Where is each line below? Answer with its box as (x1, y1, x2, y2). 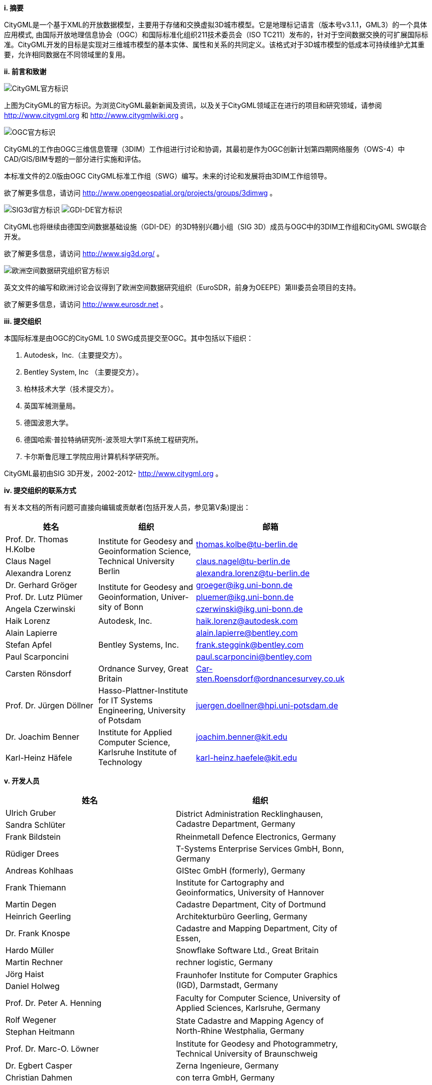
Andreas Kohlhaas (5, 866, 74, 876)
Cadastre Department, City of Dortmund (176, 899, 326, 909)
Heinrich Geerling (5, 911, 71, 921)
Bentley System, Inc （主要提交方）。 (24, 368, 143, 376)
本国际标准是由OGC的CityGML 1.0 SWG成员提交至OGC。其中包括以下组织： (4, 334, 254, 342)
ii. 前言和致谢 (4, 67, 47, 76)
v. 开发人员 (4, 777, 40, 785)
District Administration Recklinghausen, (176, 809, 323, 819)
